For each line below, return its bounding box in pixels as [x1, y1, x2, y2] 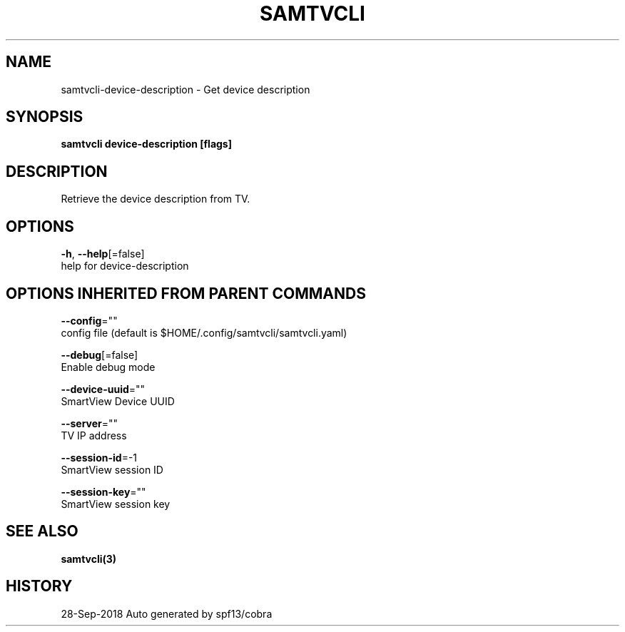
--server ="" [61, 417, 118, 429]
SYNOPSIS [6, 108, 83, 126]
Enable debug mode [61, 360, 156, 373]
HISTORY [6, 577, 73, 596]
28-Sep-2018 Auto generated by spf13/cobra [61, 607, 273, 620]
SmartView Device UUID [61, 394, 175, 407]
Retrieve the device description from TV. [61, 193, 250, 205]
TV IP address [61, 429, 127, 442]
